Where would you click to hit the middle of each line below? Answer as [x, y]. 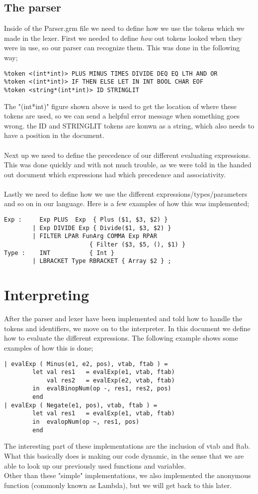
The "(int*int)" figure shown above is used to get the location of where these [120, 106]
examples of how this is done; [49, 347]
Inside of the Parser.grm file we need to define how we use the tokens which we [124, 28]
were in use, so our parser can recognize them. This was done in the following [122, 48]
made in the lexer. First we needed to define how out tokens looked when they [123, 38]
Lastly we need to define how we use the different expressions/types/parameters [126, 193]
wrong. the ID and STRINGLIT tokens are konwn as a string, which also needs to [129, 125]
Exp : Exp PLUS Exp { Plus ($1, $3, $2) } [86, 220]
